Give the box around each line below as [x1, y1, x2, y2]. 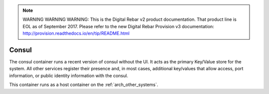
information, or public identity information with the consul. [9, 72, 129, 79]
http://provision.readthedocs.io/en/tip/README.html [22, 30, 130, 37]
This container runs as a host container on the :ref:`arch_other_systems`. [9, 82, 158, 88]
